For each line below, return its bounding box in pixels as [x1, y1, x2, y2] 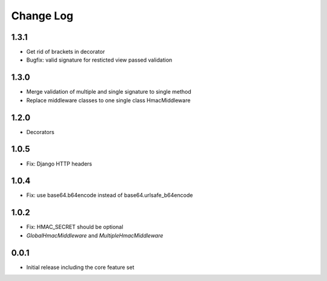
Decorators [26, 128, 54, 135]
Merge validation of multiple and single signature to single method [26, 88, 192, 95]
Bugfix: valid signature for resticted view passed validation [26, 56, 173, 63]
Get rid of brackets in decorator [26, 48, 105, 56]
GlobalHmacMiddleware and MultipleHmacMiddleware [26, 231, 163, 239]
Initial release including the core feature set [26, 263, 134, 271]
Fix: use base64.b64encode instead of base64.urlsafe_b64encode [26, 192, 193, 199]
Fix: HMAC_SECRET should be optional [26, 224, 124, 231]
